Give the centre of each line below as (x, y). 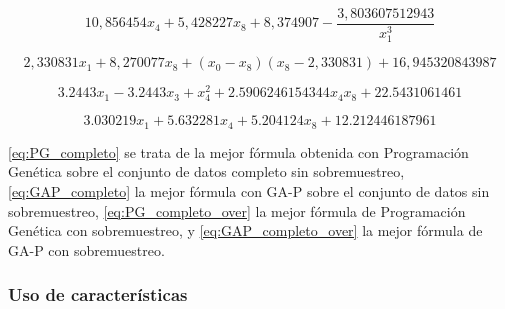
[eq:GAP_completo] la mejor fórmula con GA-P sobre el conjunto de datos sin (249, 191)
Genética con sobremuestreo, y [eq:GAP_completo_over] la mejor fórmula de (245, 230)
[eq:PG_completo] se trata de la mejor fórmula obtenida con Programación (238, 151)
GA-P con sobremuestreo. (86, 249)
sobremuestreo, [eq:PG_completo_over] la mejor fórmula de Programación (237, 210)
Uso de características (98, 294)
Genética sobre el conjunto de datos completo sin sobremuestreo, (206, 171)
